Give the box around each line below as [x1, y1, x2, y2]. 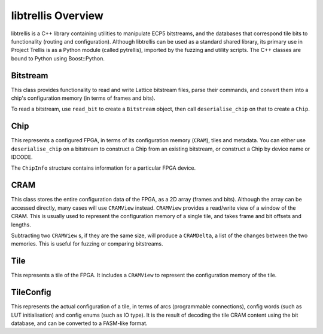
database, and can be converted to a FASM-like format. [11, 320, 148, 327]
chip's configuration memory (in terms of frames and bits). [11, 94, 156, 102]
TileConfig [11, 287, 51, 298]
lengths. [11, 221, 31, 228]
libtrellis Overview [11, 9, 104, 22]
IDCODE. [11, 154, 33, 161]
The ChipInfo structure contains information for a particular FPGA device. [11, 164, 196, 171]
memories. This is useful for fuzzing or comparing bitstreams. [11, 240, 163, 247]
